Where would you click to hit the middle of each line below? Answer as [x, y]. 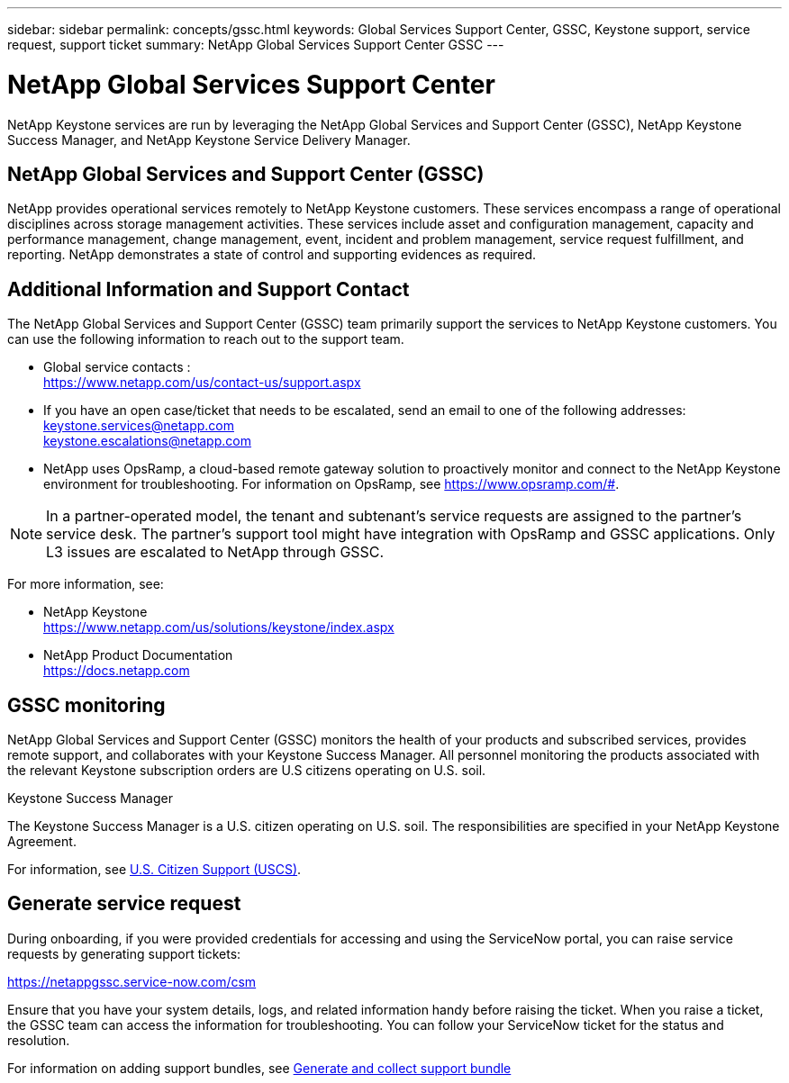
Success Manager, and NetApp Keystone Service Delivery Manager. [209, 140]
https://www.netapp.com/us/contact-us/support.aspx [202, 383]
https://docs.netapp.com [117, 671]
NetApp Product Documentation [138, 655]
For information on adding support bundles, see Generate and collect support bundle [259, 1068]
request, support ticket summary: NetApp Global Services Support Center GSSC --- [256, 45]
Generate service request [124, 904]
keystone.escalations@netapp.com [147, 441]
